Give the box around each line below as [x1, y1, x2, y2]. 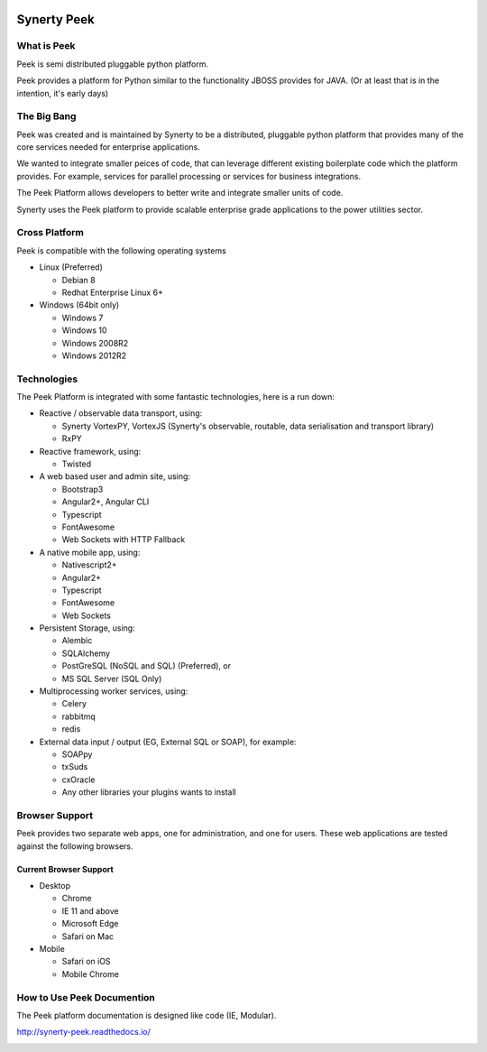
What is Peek [16, 40, 76, 52]
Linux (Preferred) [39, 262, 103, 272]
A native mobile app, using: [39, 547, 141, 558]
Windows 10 [61, 325, 107, 336]
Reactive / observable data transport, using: [39, 408, 203, 419]
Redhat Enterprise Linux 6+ [61, 287, 164, 298]
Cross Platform [16, 226, 85, 239]
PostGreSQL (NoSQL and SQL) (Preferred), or [61, 660, 232, 671]
